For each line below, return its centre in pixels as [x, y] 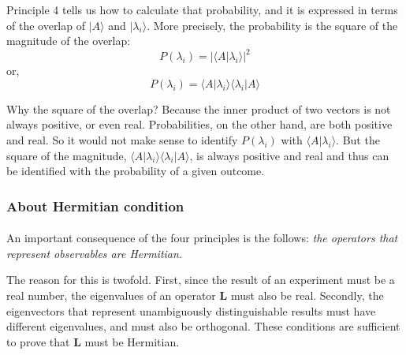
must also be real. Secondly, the [307, 295]
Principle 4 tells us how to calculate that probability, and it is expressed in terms [202, 9]
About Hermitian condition [95, 206]
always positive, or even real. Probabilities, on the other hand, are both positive [199, 124]
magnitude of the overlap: [69, 41]
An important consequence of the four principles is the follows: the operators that [202, 238]
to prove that [38, 341]
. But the [358, 140]
